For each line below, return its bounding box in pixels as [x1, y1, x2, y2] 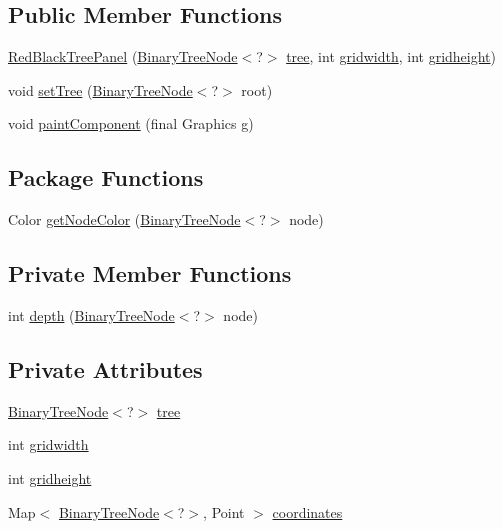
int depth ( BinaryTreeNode [8, 304, 175, 325]
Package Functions [8, 162, 204, 193]
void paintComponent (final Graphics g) [8, 113, 254, 134]
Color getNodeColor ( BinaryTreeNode [8, 209, 241, 230]
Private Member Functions [8, 258, 292, 289]
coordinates [272, 501, 343, 522]
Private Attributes [8, 353, 203, 384]
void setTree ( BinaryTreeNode [8, 79, 193, 100]
